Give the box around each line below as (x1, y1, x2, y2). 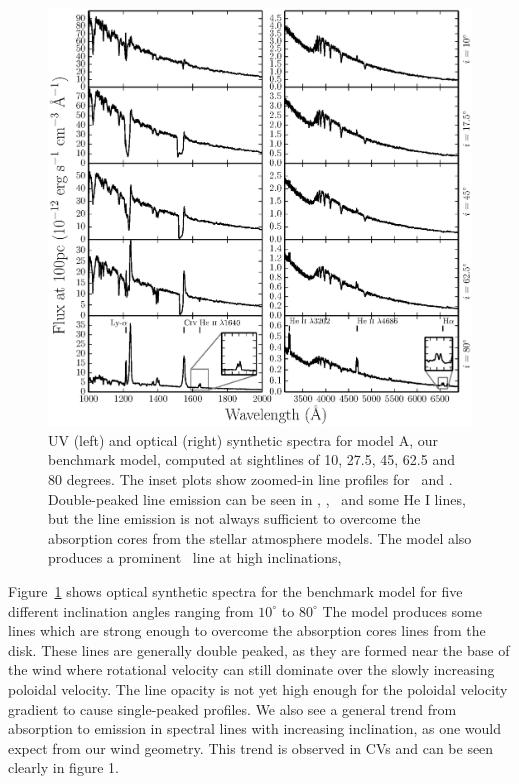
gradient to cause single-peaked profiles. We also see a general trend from (8, 698, 457, 719)
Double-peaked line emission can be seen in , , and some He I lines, (48, 488, 466, 509)
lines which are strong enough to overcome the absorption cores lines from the (8, 620, 486, 641)
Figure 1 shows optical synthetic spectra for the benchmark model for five (8, 580, 463, 601)
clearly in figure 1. (8, 757, 119, 778)
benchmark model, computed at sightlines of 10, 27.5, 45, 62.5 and (48, 449, 455, 470)
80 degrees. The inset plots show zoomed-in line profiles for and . (48, 468, 453, 489)
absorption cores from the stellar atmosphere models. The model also (48, 527, 472, 548)
